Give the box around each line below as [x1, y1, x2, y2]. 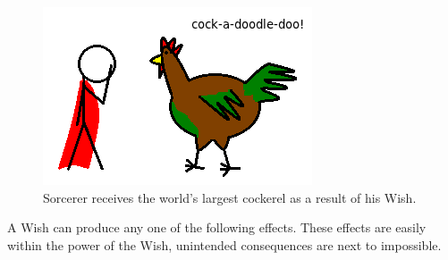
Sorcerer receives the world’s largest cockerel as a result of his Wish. [43, 188, 417, 206]
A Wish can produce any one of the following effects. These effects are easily [7, 218, 427, 237]
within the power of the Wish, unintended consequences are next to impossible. [7, 235, 442, 254]
